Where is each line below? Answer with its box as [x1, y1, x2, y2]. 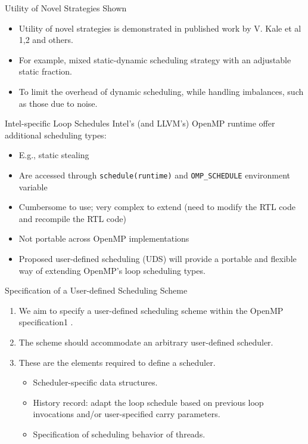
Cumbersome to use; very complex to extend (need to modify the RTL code [18, 201, 295, 213]
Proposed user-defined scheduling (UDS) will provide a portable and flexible [18, 252, 297, 264]
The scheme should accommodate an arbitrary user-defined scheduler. [18, 335, 273, 348]
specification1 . [18, 316, 73, 328]
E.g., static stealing [18, 149, 89, 161]
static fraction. [18, 65, 72, 78]
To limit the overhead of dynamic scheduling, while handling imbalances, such [18, 85, 304, 97]
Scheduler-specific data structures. [33, 376, 158, 388]
